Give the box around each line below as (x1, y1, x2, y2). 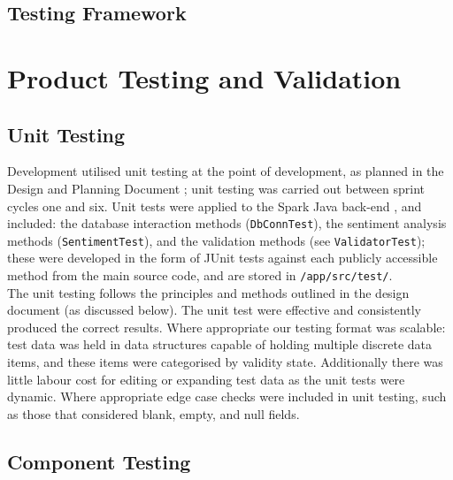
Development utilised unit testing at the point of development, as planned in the (7, 162, 444, 180)
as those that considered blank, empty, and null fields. (7, 404, 300, 423)
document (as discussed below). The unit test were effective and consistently (7, 301, 421, 319)
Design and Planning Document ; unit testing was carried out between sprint (7, 179, 425, 197)
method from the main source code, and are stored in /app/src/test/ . (7, 266, 393, 285)
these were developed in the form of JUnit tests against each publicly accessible (7, 248, 438, 267)
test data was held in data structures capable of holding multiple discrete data (7, 335, 433, 354)
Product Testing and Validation (7, 59, 402, 95)
